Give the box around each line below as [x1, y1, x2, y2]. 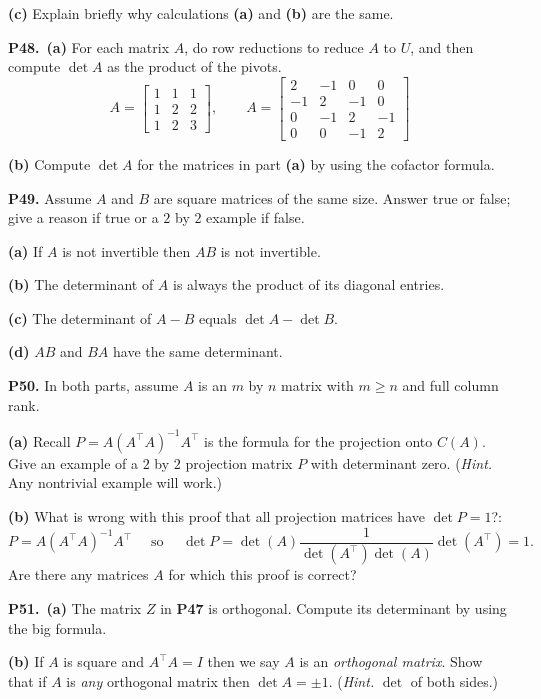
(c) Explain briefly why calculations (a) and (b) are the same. [8, 3, 394, 23]
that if [8, 670, 47, 691]
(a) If [8, 240, 43, 261]
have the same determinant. [112, 341, 283, 362]
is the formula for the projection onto [204, 430, 433, 451]
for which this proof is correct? [168, 564, 357, 585]
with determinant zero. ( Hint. [310, 452, 493, 473]
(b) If [8, 651, 44, 672]
